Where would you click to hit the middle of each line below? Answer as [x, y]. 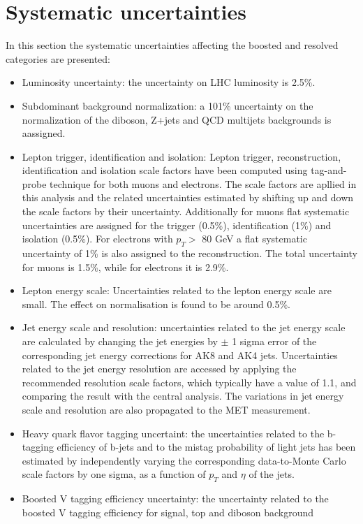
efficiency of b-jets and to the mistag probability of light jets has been [206, 447]
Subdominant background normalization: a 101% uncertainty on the [168, 105]
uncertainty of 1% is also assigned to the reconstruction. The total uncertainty [190, 253]
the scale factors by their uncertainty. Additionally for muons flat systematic [186, 211]
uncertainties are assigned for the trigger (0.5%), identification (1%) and [177, 225]
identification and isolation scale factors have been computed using [165, 170]
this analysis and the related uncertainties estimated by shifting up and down [188, 197]
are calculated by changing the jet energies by [120, 341]
